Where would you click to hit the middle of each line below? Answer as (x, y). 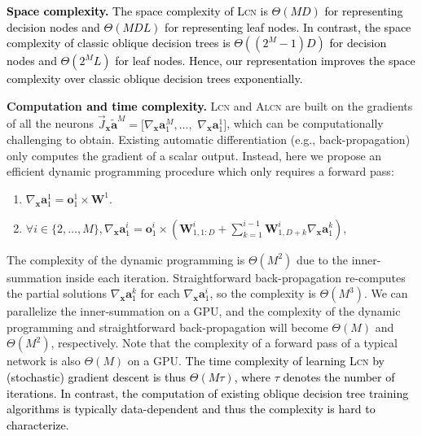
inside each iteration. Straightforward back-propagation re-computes (235, 277)
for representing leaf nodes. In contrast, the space (288, 26)
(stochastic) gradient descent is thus (97, 376)
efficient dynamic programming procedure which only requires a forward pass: (200, 171)
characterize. (38, 424)
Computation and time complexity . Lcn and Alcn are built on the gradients (210, 105)
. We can (386, 293)
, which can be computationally (305, 123)
